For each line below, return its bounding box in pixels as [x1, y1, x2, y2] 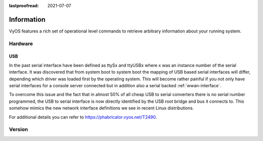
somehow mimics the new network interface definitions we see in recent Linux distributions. [9, 105, 194, 111]
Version [9, 126, 28, 133]
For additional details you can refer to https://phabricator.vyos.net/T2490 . [9, 114, 157, 120]
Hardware [9, 40, 33, 47]
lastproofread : [9, 3, 39, 8]
